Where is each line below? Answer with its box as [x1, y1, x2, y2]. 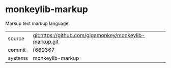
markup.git [33, 38, 59, 45]
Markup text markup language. [5, 20, 70, 26]
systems [8, 54, 28, 61]
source [8, 35, 24, 42]
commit [8, 46, 26, 53]
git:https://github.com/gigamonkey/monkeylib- [33, 31, 145, 39]
